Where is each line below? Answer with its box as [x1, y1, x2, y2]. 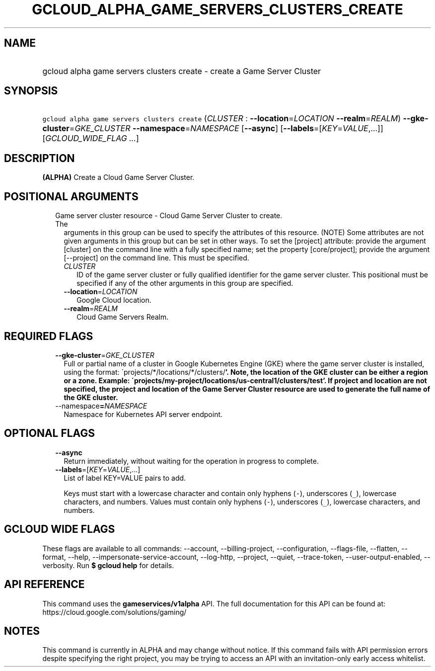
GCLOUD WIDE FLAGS [4, 523, 115, 536]
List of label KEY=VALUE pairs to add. [64, 473, 186, 482]
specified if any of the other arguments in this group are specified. [76, 279, 293, 288]
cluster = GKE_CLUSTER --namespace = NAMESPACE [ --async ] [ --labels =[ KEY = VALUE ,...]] [42, 123, 383, 134]
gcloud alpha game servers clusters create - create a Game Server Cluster [42, 66, 321, 76]
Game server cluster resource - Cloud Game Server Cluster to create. [55, 211, 283, 220]
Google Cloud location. [76, 296, 151, 305]
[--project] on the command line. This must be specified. [64, 253, 249, 262]
